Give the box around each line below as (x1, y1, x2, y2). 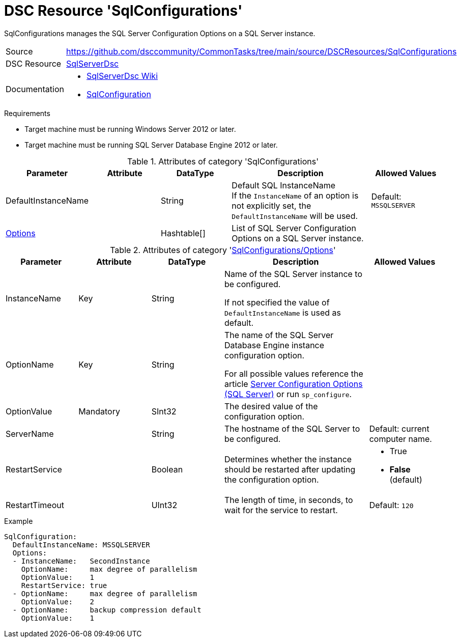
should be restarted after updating (224, 464, 356, 474)
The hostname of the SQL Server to (224, 423, 360, 434)
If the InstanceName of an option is (232, 190, 359, 201)
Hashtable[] (161, 228, 206, 238)
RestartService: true (21, 581, 107, 590)
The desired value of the (224, 401, 318, 411)
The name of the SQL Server (224, 329, 334, 340)
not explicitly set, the (232, 200, 311, 211)
